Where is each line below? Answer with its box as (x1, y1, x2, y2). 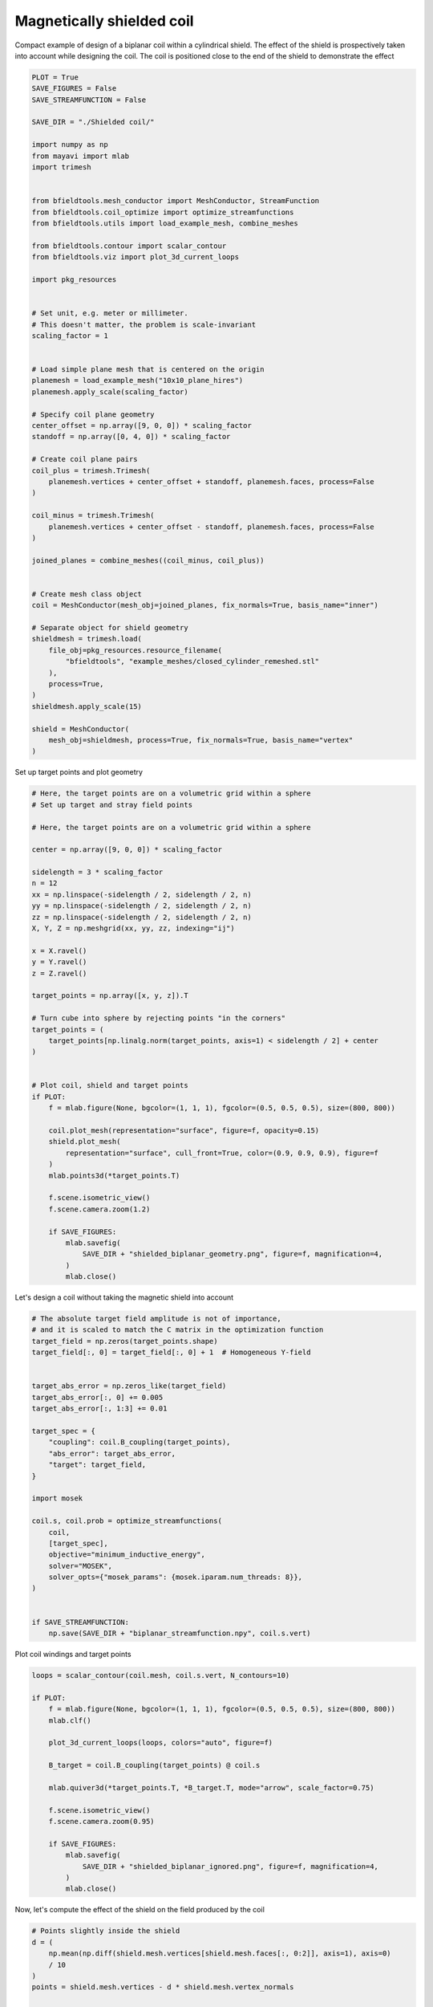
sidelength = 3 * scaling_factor (31, 868, 164, 877)
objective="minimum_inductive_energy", (48, 1550, 206, 1559)
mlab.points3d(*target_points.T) (48, 1170, 180, 1180)
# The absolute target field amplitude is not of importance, (31, 1314, 281, 1324)
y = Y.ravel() (31, 958, 87, 967)
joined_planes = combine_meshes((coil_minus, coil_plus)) (31, 556, 265, 565)
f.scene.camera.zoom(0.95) (48, 1817, 156, 1826)
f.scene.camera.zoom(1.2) (48, 1204, 151, 1214)
